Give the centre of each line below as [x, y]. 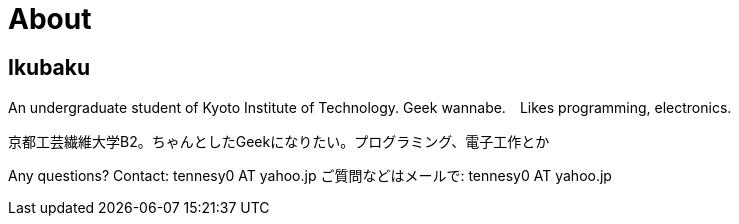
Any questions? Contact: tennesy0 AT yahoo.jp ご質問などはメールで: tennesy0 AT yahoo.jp [310, 176]
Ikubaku [49, 67]
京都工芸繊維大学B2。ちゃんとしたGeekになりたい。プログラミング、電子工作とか [279, 142]
